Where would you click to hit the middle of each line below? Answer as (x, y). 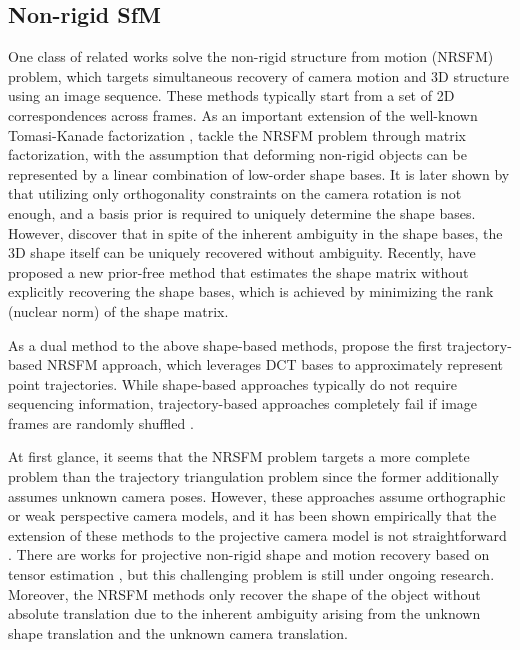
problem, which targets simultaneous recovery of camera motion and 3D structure (258, 75)
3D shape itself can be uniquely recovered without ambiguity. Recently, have (242, 252)
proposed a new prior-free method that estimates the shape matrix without (238, 271)
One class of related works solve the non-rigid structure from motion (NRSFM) (251, 56)
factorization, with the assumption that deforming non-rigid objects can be (237, 154)
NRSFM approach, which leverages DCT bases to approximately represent (275, 364)
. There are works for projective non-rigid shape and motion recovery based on (249, 554)
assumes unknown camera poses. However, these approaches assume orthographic (257, 495)
